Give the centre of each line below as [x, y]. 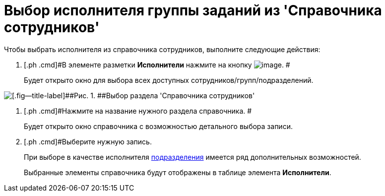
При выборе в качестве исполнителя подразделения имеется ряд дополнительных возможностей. [192, 157]
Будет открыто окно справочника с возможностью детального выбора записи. [158, 126]
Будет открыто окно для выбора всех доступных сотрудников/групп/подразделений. [169, 80]
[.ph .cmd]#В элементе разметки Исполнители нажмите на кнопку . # [157, 65]
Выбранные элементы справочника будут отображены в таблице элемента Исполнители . [178, 172]
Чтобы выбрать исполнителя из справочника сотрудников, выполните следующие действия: [162, 49]
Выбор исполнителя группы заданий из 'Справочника [193, 10]
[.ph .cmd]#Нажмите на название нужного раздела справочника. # [138, 111]
